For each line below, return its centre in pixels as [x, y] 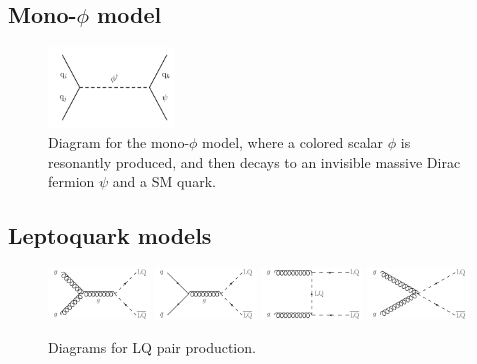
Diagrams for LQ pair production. [152, 347]
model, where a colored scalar [293, 142]
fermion [71, 181]
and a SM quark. [164, 181]
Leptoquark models [110, 235]
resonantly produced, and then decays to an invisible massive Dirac [254, 161]
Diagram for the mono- [119, 142]
